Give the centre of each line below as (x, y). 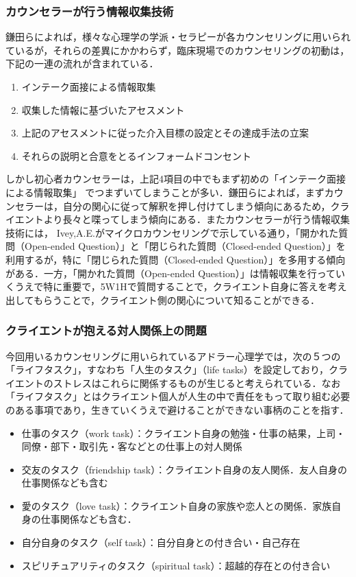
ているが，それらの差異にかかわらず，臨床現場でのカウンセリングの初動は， (178, 50)
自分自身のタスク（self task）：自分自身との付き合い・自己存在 (161, 542)
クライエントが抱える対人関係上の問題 (106, 330)
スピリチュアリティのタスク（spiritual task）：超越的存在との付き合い (176, 565)
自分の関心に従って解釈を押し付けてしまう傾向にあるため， (196, 205)
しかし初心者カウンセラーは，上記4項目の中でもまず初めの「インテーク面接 (176, 179)
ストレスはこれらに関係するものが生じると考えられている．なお (197, 382)
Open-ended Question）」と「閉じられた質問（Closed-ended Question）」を (185, 246)
